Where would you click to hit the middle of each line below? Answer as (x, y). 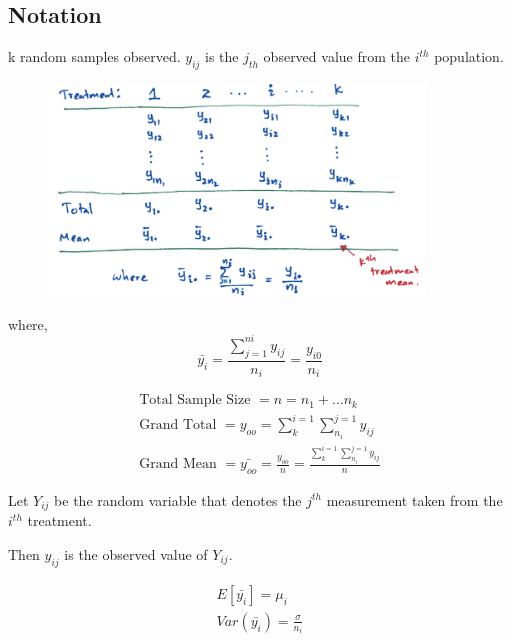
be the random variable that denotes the (178, 499)
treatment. (59, 520)
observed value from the (336, 56)
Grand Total (178, 425)
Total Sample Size (195, 400)
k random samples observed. (94, 56)
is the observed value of (136, 553)
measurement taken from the (414, 499)
